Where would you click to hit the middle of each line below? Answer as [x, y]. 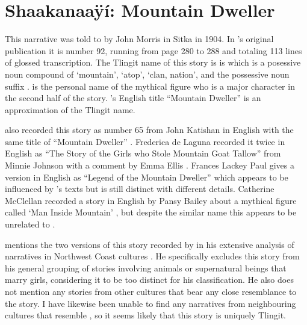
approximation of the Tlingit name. [70, 109]
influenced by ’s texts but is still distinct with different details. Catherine [140, 189]
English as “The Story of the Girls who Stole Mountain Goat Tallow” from [143, 153]
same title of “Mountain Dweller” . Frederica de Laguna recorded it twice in [145, 141]
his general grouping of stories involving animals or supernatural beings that [146, 268]
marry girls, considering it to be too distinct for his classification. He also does [149, 280]
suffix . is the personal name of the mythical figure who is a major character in [150, 86]
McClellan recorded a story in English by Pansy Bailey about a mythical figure [151, 200]
